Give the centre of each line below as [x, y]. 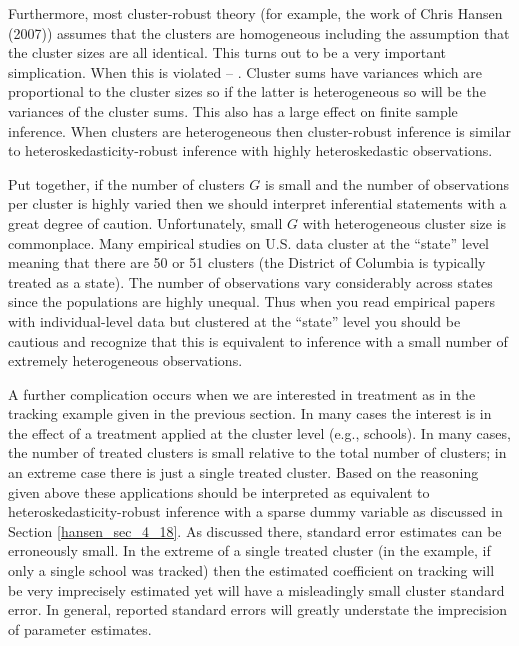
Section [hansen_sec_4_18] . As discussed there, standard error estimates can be [255, 530]
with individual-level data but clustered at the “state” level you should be [234, 320]
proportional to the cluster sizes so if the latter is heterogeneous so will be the [247, 91]
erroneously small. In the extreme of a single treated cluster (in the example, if [249, 550]
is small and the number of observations [387, 183]
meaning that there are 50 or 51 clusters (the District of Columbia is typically [247, 262]
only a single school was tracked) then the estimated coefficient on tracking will [251, 570]
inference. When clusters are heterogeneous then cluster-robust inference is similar [259, 130]
